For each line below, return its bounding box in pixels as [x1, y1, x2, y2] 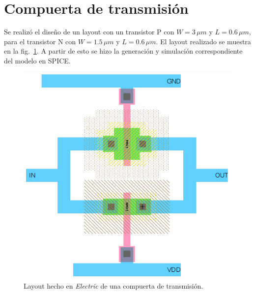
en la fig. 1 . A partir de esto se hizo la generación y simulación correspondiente [4, 46, 243, 56]
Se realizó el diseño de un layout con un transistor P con [4, 27, 174, 37]
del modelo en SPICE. [4, 55, 71, 65]
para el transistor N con [4, 36, 76, 46]
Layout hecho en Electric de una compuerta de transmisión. [24, 280, 203, 291]
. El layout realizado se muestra [156, 36, 251, 46]
